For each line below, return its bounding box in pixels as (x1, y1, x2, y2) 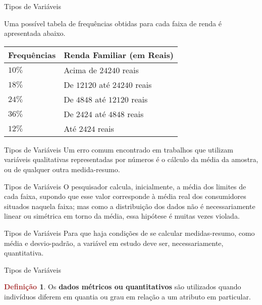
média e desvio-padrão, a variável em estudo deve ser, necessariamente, (4, 237, 224, 248)
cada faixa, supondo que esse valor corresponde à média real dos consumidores (4, 191, 246, 201)
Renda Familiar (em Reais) (64, 48, 174, 61)
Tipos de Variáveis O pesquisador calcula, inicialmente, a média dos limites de (4, 181, 246, 191)
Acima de (64, 64, 97, 76)
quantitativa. (4, 247, 44, 258)
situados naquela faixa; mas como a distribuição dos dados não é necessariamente (4, 200, 255, 211)
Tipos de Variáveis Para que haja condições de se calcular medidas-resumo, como (4, 227, 255, 238)
